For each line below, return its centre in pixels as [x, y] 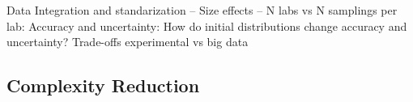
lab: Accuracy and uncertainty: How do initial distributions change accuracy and [207, 25]
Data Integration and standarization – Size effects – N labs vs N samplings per [202, 10]
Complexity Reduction [103, 85]
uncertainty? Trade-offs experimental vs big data [128, 42]
